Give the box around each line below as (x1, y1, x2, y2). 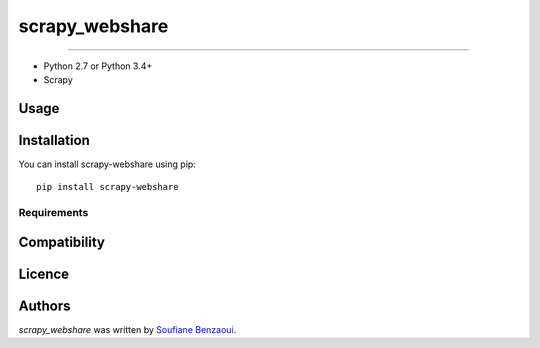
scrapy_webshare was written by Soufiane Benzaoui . (18, 323, 237, 335)
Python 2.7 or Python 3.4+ (43, 60, 153, 72)
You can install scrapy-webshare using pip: (18, 158, 197, 170)
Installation (18, 131, 90, 149)
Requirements (18, 206, 89, 220)
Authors (18, 297, 71, 314)
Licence (18, 265, 70, 282)
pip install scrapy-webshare (36, 181, 179, 193)
